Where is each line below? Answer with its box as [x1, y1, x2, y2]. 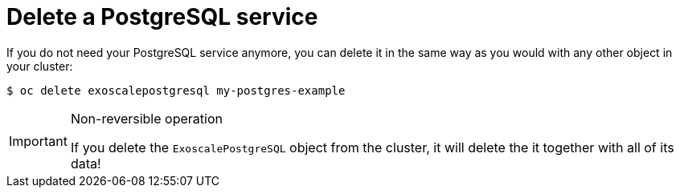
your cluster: [6, 59, 73, 73]
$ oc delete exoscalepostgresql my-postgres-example [6, 83, 346, 97]
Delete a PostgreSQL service [6, 3, 318, 30]
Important [9, 132, 68, 149]
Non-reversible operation [70, 110, 223, 127]
